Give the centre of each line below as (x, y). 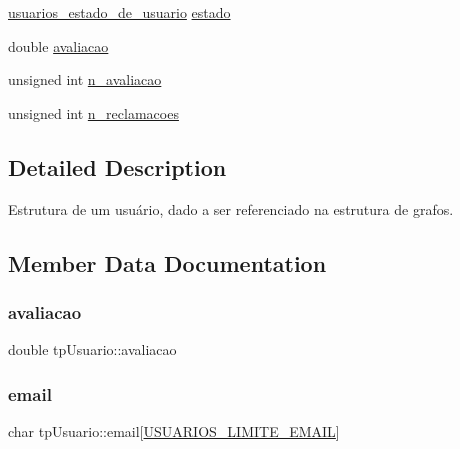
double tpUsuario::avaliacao (92, 349)
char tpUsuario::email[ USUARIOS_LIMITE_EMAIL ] (174, 430)
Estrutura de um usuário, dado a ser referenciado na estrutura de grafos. (231, 208)
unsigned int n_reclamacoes (93, 112)
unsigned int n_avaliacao (85, 79)
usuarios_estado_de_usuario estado (119, 12)
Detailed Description (117, 166)
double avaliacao (58, 45)
